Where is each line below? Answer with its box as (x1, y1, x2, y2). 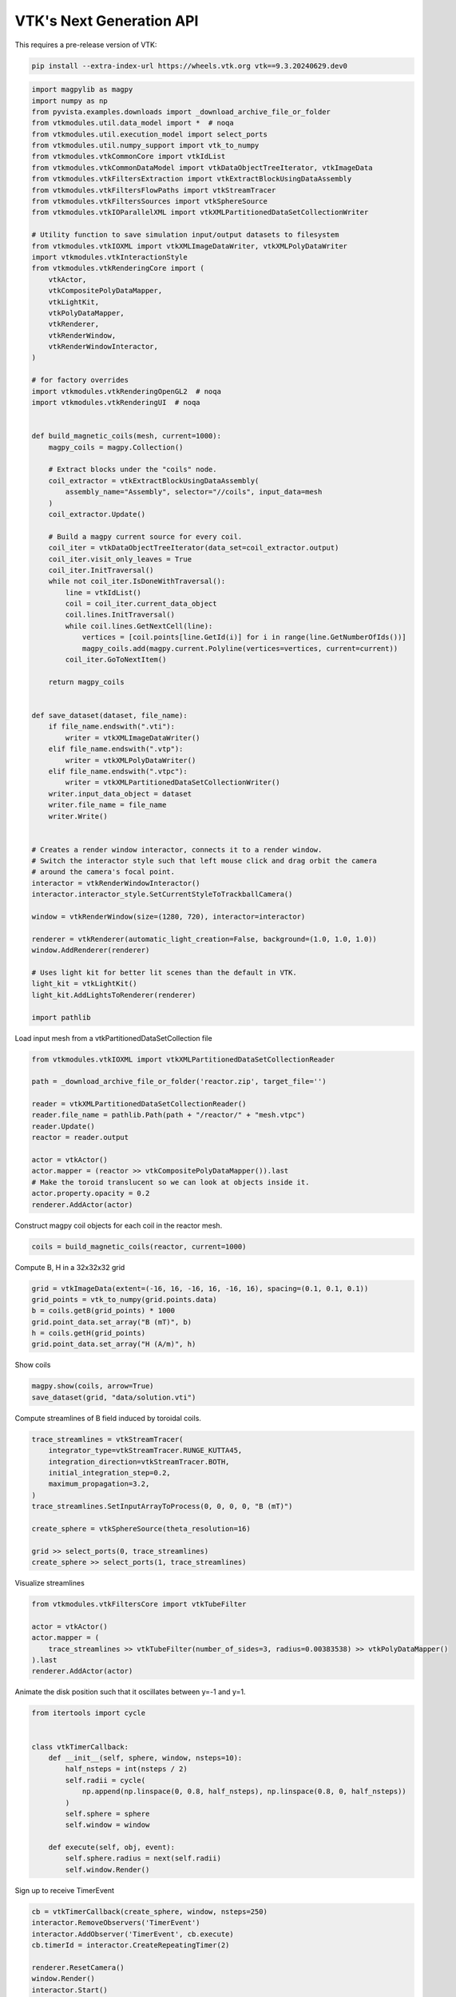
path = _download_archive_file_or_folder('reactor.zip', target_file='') (31, 1077, 327, 1086)
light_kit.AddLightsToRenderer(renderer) (31, 991, 196, 999)
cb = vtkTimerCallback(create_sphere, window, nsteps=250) (31, 1907, 268, 1916)
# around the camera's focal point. (31, 867, 176, 876)
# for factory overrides (31, 375, 129, 385)
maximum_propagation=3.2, (48, 1479, 150, 1489)
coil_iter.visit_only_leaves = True (48, 554, 192, 563)
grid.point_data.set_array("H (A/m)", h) (31, 1340, 196, 1349)
